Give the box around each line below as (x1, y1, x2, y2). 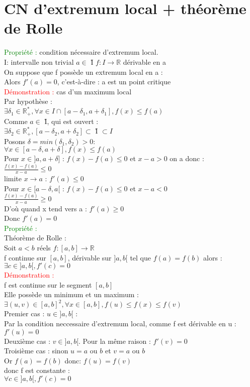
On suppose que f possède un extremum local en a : (4, 66, 163, 77)
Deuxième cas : (4, 335, 51, 346)
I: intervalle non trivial (4, 56, 74, 67)
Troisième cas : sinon (4, 345, 68, 356)
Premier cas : (4, 308, 45, 319)
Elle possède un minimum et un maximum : (4, 289, 139, 300)
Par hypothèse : (4, 96, 52, 106)
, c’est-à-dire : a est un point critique (57, 76, 171, 87)
